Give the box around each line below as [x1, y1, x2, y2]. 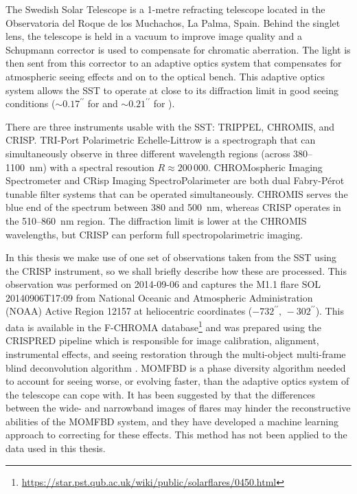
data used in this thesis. [5, 441, 106, 456]
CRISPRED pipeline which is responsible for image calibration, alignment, [5, 333, 319, 348]
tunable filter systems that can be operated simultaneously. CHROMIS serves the [5, 186, 348, 201]
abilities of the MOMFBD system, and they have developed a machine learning [5, 414, 339, 428]
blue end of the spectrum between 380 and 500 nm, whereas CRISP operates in [5, 200, 341, 214]
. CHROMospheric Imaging [208, 159, 323, 174]
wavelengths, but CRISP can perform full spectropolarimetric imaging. [5, 227, 303, 241]
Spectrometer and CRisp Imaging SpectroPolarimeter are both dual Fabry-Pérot [5, 173, 345, 188]
